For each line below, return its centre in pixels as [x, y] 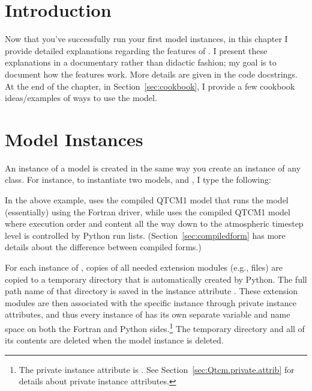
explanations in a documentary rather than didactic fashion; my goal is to [141, 62]
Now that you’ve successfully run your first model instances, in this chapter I [146, 39]
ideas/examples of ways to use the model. [81, 98]
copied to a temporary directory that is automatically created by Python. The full [156, 279]
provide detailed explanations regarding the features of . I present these [136, 50]
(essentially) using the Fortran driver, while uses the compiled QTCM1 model [148, 211]
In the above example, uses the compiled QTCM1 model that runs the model [147, 200]
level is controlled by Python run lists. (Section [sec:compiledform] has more [145, 235]
